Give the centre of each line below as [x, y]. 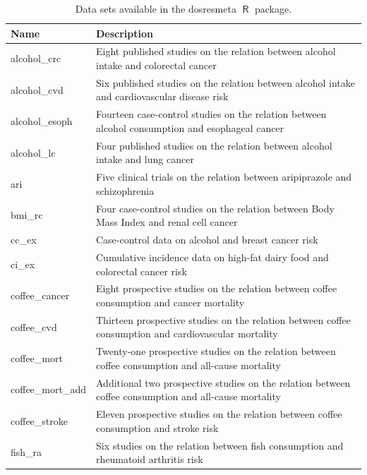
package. [273, 8]
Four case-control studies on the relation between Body [215, 208]
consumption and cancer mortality [170, 302]
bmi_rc [27, 215]
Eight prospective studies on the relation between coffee [216, 288]
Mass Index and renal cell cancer [167, 222]
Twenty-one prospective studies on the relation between [216, 351]
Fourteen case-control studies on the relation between [211, 114]
